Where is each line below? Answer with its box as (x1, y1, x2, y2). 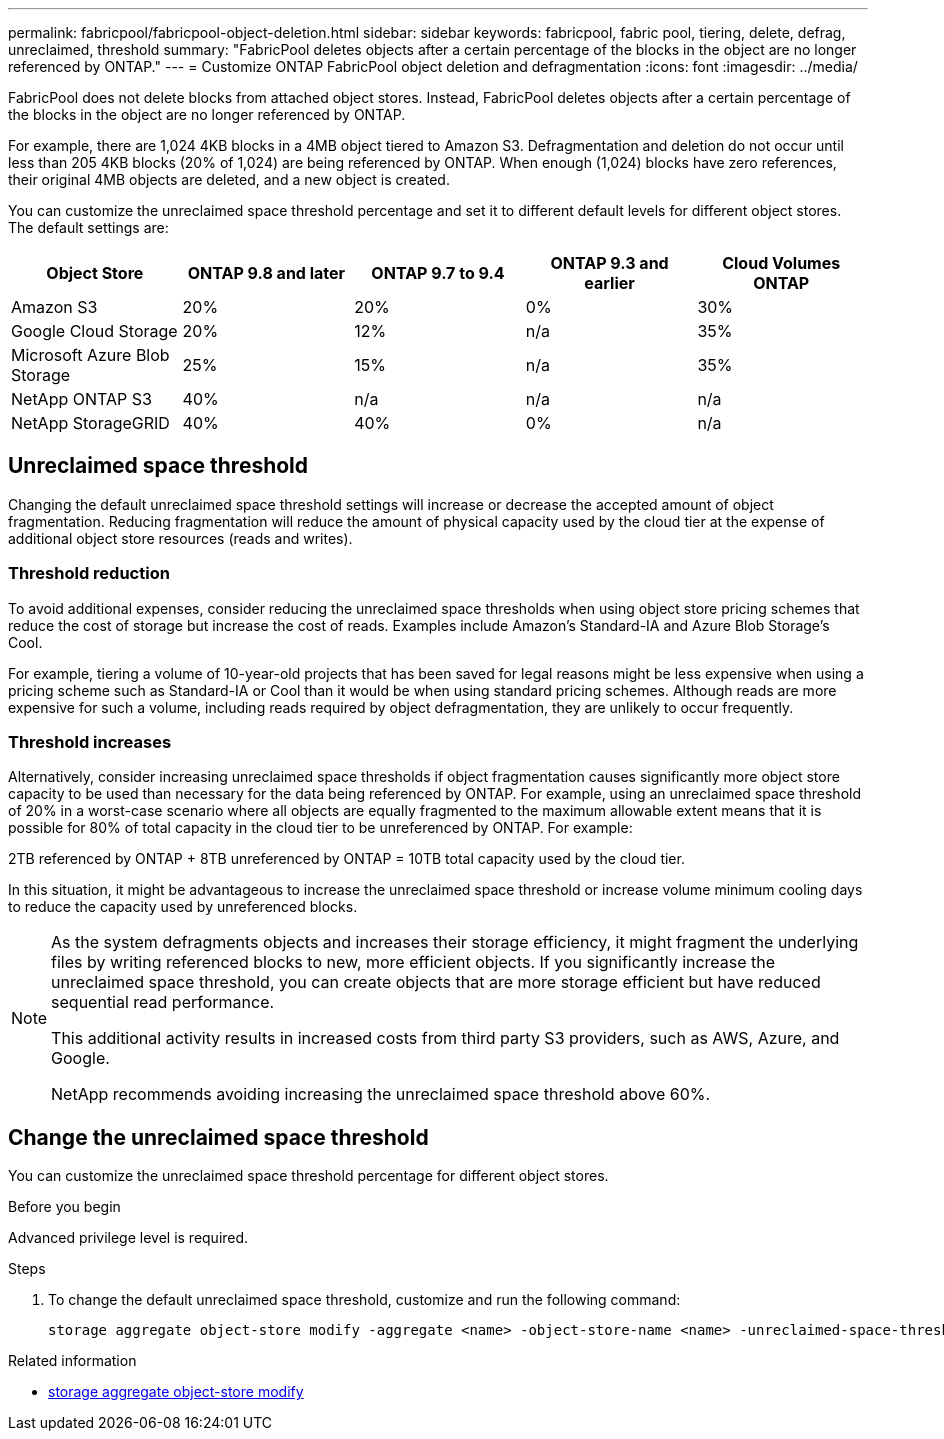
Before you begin (8, 1198, 121, 1216)
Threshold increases (8, 731, 172, 752)
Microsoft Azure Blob (11, 345, 170, 365)
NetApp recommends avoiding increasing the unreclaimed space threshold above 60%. (51, 1084, 711, 1105)
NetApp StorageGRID (11, 413, 170, 433)
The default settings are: (8, 219, 169, 236)
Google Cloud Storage (11, 321, 178, 341)
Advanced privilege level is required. (8, 1229, 249, 1247)
